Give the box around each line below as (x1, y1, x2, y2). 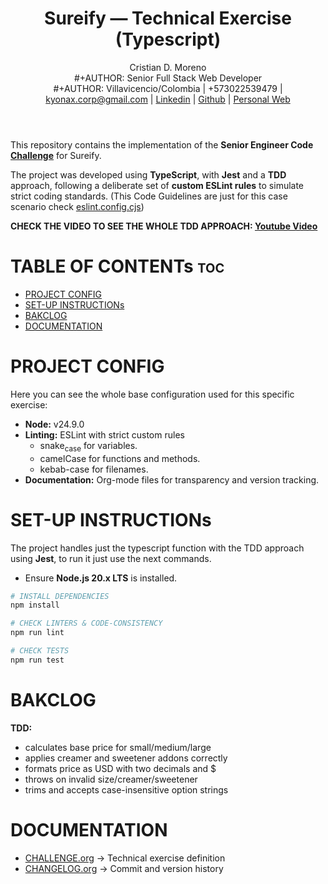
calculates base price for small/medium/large (24, 741, 212, 753)
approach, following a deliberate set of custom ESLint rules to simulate (10, 179, 305, 191)
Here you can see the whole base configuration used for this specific (10, 388, 295, 400)
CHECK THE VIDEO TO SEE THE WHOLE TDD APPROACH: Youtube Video (10, 220, 318, 232)
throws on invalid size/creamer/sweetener (24, 773, 198, 785)
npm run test (10, 655, 65, 665)
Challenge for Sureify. (10, 149, 102, 161)
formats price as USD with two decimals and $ (24, 762, 217, 774)
